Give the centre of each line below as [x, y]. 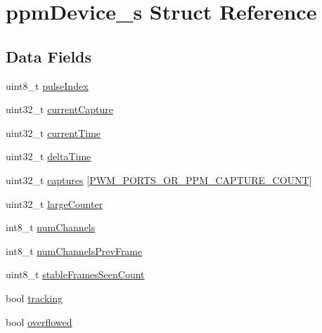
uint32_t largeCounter [54, 203]
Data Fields [49, 56]
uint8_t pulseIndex [47, 85]
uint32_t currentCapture [59, 109]
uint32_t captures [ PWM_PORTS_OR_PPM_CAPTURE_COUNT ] [159, 179]
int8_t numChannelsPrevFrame [74, 250]
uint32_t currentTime [53, 132]
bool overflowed [39, 321]
